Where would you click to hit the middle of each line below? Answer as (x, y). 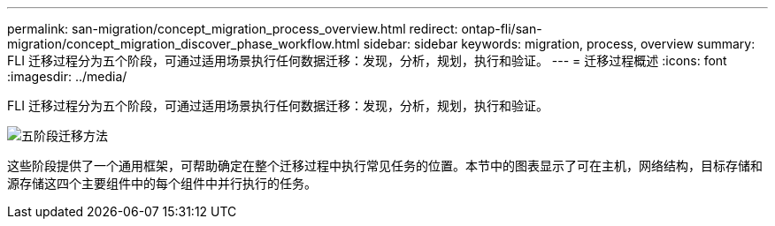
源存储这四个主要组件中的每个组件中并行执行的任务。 (162, 183)
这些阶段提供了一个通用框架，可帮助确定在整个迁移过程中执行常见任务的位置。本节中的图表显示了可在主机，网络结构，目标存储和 (385, 166)
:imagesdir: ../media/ (67, 76)
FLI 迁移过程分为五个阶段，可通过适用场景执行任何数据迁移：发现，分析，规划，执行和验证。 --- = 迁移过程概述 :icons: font (367, 60)
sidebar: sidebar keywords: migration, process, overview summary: (559, 44)
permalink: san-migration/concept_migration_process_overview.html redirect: (233, 29)
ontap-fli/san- (502, 29)
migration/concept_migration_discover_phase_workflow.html (184, 44)
